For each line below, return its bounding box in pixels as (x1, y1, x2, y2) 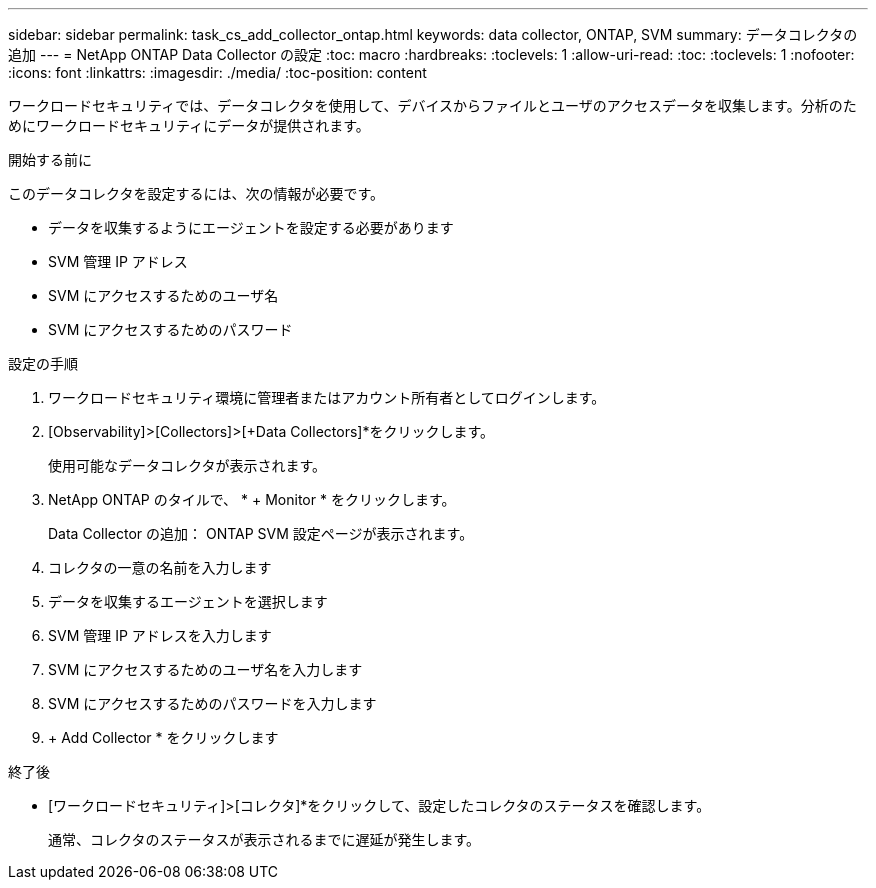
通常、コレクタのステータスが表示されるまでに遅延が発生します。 (48, 831, 481, 848)
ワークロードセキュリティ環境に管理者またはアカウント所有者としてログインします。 (48, 389, 606, 406)
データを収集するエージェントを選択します (48, 593, 328, 610)
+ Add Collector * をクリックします (48, 729, 279, 746)
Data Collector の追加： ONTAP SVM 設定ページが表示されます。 (48, 525, 474, 542)
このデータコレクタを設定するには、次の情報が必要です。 (8, 185, 385, 202)
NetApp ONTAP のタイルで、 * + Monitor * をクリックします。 (48, 491, 456, 508)
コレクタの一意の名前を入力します (48, 559, 272, 576)
